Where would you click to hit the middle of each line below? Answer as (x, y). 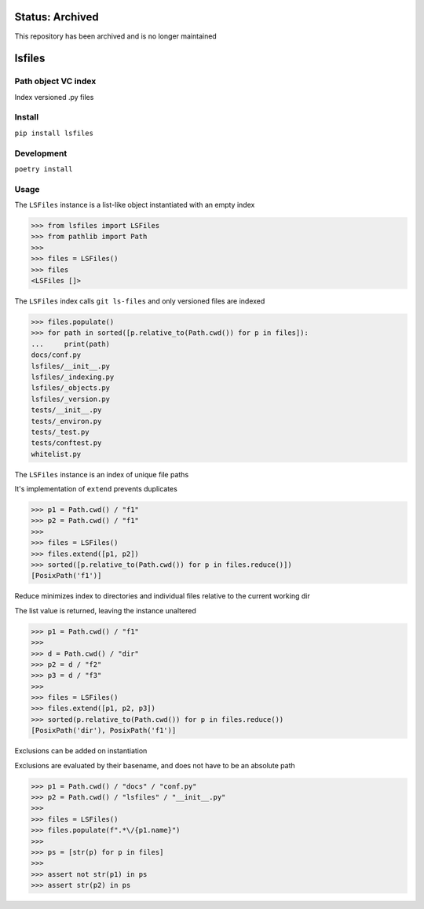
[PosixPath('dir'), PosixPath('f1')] (104, 731)
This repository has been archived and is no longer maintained (116, 36)
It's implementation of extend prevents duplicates (96, 489)
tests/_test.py (60, 432)
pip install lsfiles (54, 133)
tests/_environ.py (66, 421)
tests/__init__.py (66, 410)
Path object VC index (55, 81)
